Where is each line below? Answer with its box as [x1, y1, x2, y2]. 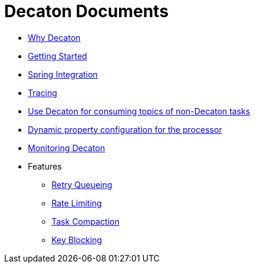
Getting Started [28, 50, 88, 61]
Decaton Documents [4, 1, 169, 21]
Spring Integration [28, 69, 98, 79]
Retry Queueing [51, 179, 112, 190]
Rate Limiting [51, 197, 102, 208]
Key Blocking [51, 234, 102, 245]
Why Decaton [28, 32, 81, 43]
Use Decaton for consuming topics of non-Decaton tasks [28, 106, 250, 116]
